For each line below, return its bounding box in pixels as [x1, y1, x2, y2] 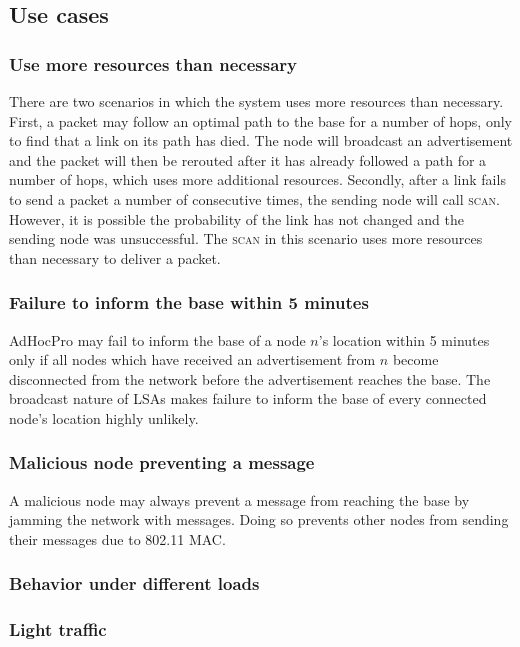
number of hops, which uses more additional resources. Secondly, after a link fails [9, 169, 506, 190]
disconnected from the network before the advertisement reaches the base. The [9, 368, 491, 389]
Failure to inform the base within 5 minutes [9, 290, 369, 315]
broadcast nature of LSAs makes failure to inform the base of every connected [9, 388, 487, 409]
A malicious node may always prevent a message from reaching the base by [9, 489, 470, 510]
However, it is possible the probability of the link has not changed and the [9, 208, 465, 229]
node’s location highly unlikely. [9, 407, 199, 428]
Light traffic [9, 617, 107, 642]
